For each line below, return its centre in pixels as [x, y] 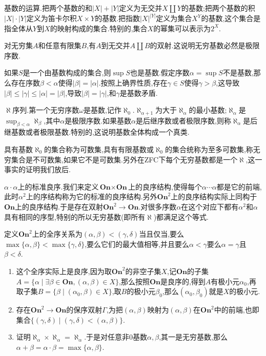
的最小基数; [208, 110]
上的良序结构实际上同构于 [214, 196]
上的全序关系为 [57, 234]
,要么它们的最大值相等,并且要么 [137, 244]
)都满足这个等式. [181, 216]
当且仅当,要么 [162, 234]
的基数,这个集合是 [231, 18]
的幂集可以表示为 [182, 28]
